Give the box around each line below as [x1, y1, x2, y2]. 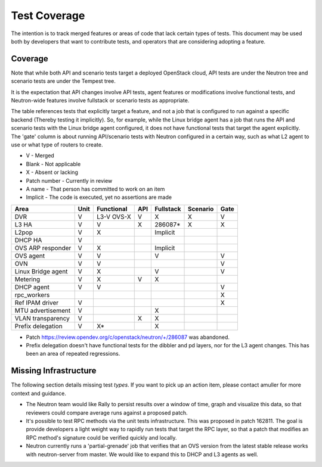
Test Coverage [11, 9, 85, 22]
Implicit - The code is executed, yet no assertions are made [26, 194, 172, 201]
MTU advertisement [14, 306, 71, 315]
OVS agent [14, 251, 45, 260]
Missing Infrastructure [11, 366, 97, 376]
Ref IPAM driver [14, 298, 59, 307]
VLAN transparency [14, 314, 70, 322]
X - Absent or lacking [26, 169, 79, 176]
